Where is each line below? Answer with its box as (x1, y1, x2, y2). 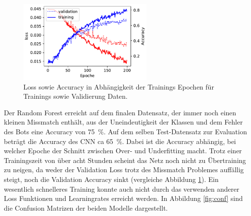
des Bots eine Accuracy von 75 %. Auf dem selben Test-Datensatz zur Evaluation (4, 126, 247, 137)
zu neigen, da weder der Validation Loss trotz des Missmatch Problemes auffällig (4, 164, 244, 175)
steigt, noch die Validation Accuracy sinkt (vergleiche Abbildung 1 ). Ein (4, 174, 219, 184)
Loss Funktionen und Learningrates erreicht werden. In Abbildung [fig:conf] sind (4, 193, 243, 203)
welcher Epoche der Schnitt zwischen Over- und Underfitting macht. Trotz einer (4, 145, 242, 156)
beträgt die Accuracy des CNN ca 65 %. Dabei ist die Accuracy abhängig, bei (4, 136, 236, 146)
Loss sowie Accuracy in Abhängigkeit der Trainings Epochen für (23, 81, 214, 91)
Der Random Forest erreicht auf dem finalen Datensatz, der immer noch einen (4, 107, 236, 117)
